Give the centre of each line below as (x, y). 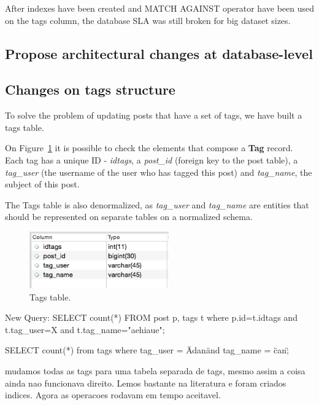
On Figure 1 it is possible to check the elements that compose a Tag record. (149, 148)
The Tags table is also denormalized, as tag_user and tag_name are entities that (157, 204)
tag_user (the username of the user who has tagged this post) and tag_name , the (159, 172)
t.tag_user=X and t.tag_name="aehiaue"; (85, 329)
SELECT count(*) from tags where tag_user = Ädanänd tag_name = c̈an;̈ (147, 350)
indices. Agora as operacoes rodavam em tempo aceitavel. (113, 395)
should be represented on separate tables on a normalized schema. (129, 217)
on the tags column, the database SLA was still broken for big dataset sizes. (148, 20)
